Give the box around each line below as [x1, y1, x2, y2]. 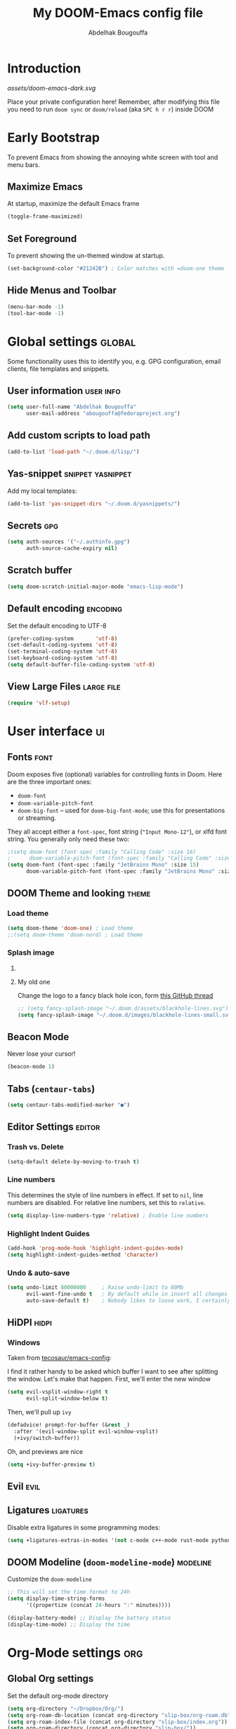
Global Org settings [7, 1673, 94, 1685]
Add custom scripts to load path [7, 429, 151, 441]
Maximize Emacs [7, 181, 83, 193]
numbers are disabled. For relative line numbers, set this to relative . [7, 1198, 206, 1206]
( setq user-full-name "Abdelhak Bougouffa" [7, 403, 137, 410]
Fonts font [7, 751, 53, 763]
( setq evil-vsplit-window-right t [7, 1388, 109, 1395]
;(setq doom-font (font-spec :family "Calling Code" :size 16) [7, 848, 197, 855]
